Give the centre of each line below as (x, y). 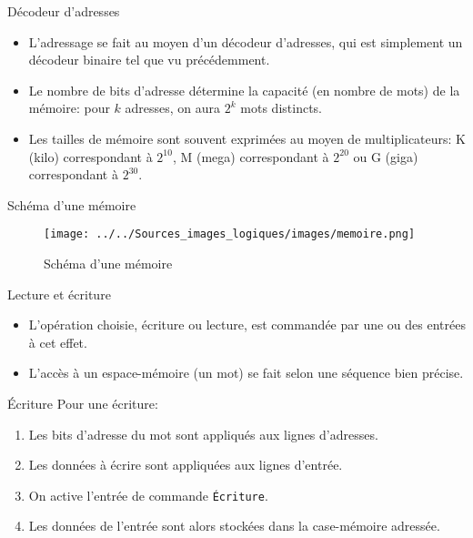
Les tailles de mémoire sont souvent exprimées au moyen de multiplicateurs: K (247, 138)
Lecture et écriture (59, 294)
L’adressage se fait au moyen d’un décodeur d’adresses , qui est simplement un (246, 41)
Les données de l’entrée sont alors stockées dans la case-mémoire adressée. (234, 526)
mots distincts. (281, 108)
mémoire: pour (69, 108)
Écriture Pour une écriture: (83, 403)
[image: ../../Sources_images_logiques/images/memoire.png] (230, 234)
